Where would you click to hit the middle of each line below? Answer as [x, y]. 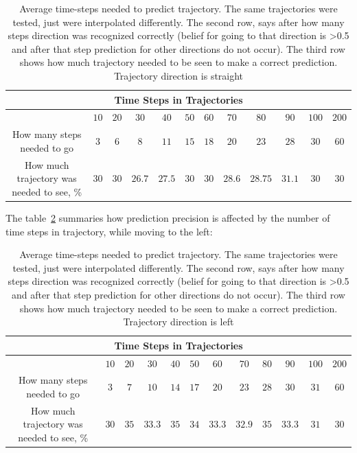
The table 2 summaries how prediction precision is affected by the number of [168, 217]
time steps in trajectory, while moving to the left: [109, 231]
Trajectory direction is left [178, 322]
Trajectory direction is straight [178, 75]
